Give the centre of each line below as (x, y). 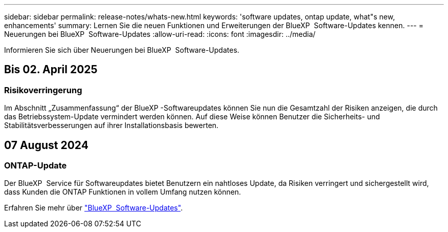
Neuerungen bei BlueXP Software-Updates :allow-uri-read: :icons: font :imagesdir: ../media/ (160, 34)
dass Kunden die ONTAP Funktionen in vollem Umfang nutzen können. (123, 192)
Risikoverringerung (43, 90)
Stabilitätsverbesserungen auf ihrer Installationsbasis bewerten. (111, 125)
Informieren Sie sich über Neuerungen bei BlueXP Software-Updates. (122, 50)
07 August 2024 (46, 145)
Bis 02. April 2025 (51, 70)
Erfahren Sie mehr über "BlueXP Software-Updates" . (94, 208)
